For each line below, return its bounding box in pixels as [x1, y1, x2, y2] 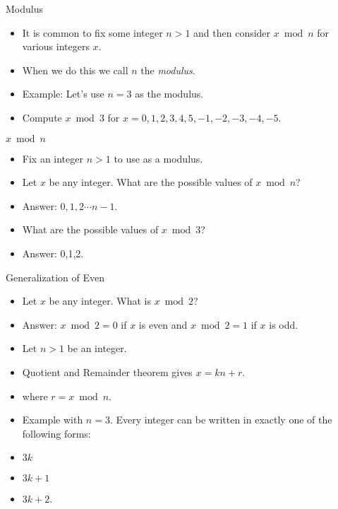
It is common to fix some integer [22, 25, 163, 40]
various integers [22, 39, 90, 54]
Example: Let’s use [22, 86, 104, 101]
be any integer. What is [49, 293, 151, 308]
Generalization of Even [6, 269, 104, 284]
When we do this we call [22, 62, 128, 77]
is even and [138, 317, 188, 332]
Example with [22, 412, 83, 427]
